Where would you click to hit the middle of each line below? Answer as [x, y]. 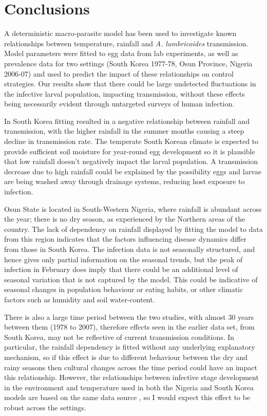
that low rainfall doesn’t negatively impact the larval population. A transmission [131, 161]
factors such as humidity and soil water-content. [80, 299]
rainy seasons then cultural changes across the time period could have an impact [131, 367]
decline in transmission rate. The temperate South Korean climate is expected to [131, 141]
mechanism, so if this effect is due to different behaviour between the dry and [126, 357]
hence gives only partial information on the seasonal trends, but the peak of [123, 259]
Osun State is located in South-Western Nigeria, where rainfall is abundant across [133, 209]
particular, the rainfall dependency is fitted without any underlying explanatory [130, 347]
